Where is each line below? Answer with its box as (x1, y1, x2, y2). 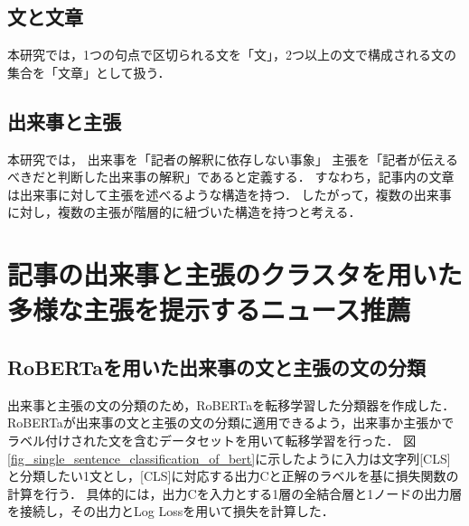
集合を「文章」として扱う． (7, 62, 171, 81)
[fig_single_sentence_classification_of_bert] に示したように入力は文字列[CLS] (7, 448, 451, 467)
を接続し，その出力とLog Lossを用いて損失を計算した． (7, 502, 334, 521)
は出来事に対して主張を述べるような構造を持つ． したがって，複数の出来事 (7, 184, 452, 203)
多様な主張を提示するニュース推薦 (7, 291, 411, 328)
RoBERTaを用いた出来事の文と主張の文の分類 (7, 352, 426, 380)
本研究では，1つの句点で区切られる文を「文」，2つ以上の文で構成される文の (7, 45, 456, 64)
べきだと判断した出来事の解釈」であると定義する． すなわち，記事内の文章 (7, 167, 455, 186)
